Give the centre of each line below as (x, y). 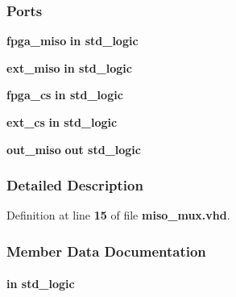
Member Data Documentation (106, 251)
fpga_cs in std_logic (65, 95)
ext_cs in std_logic (62, 122)
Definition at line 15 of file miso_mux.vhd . (118, 215)
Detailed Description (75, 185)
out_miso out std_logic (74, 149)
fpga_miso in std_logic (72, 41)
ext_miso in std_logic (69, 67)
